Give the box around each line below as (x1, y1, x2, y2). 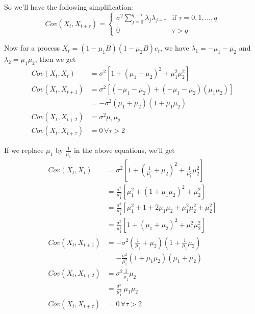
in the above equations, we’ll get (73, 145, 175, 155)
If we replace (4, 145, 44, 155)
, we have (160, 42, 189, 53)
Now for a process (4, 42, 60, 53)
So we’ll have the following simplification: (4, 2, 133, 12)
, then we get (35, 54, 76, 64)
